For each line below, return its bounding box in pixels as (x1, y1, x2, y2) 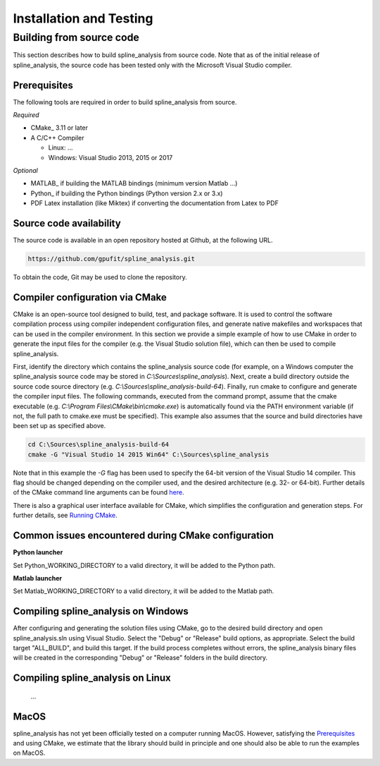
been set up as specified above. (13, 422, 106, 430)
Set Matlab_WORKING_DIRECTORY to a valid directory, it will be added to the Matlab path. (13, 587, 274, 595)
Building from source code (13, 31, 140, 44)
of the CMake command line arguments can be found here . (13, 488, 184, 497)
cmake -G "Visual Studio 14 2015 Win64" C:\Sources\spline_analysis (27, 450, 270, 458)
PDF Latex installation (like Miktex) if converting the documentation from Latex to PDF (30, 199, 279, 207)
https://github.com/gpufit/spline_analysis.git (27, 255, 195, 263)
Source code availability (13, 217, 121, 229)
